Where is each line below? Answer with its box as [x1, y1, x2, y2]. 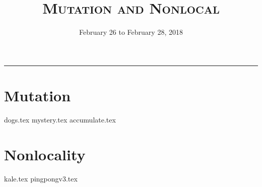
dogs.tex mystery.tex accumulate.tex [4, 114, 116, 124]
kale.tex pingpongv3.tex [4, 173, 78, 183]
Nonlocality [4, 144, 86, 164]
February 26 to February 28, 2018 [79, 27, 183, 37]
